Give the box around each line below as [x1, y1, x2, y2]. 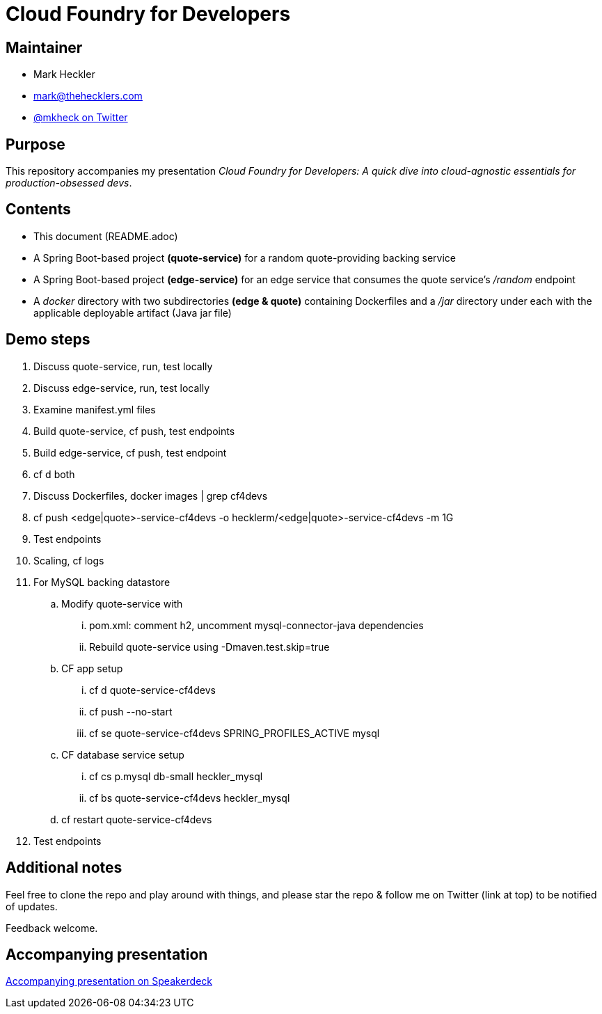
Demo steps [6, 331, 90, 349]
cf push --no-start [89, 705, 173, 718]
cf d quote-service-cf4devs [89, 683, 216, 696]
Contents [6, 200, 71, 219]
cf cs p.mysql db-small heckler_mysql [89, 770, 263, 782]
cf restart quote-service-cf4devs [61, 813, 212, 825]
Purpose [6, 135, 65, 153]
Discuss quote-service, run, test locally [33, 360, 213, 372]
